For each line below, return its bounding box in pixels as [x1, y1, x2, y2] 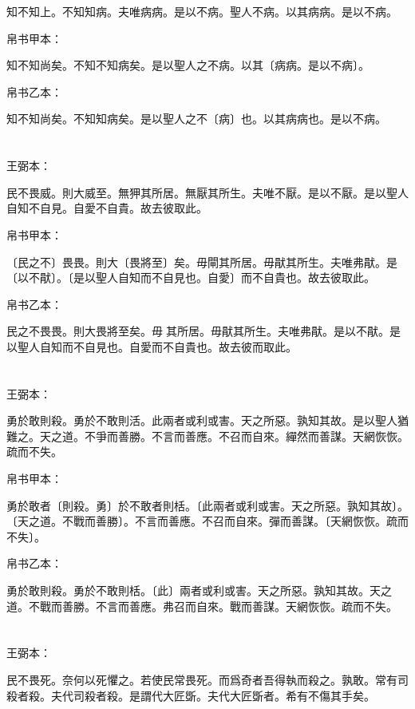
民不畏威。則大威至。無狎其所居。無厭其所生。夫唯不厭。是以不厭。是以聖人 [6, 184, 409, 200]
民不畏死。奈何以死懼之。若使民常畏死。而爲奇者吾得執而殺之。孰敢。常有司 [6, 671, 409, 687]
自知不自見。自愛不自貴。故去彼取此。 [6, 200, 207, 216]
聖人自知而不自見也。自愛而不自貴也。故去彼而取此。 [17, 338, 297, 354]
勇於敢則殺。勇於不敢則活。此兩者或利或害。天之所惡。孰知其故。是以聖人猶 [6, 412, 409, 429]
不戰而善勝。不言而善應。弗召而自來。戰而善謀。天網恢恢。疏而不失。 [28, 597, 397, 614]
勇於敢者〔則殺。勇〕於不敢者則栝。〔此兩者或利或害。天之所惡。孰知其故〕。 [6, 497, 409, 513]
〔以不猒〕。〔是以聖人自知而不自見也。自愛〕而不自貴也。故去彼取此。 [6, 269, 375, 286]
